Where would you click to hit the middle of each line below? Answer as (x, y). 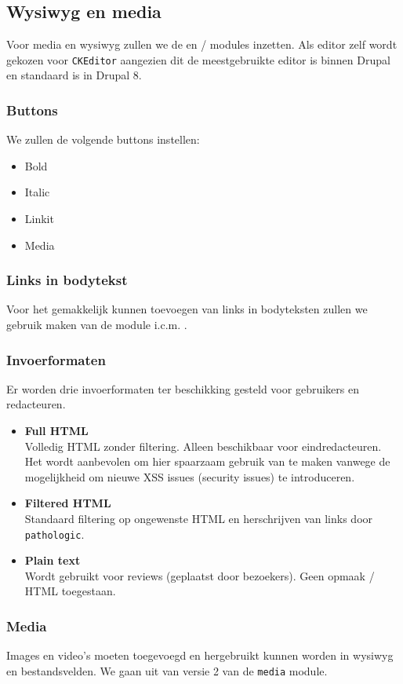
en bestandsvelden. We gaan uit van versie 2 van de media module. (167, 670)
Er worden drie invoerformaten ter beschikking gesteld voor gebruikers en (183, 388)
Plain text (53, 560)
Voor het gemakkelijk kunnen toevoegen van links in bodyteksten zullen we (187, 309)
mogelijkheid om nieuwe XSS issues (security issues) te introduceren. (190, 476)
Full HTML (56, 431)
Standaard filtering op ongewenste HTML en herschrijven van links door (199, 519)
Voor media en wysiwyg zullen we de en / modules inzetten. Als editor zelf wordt (202, 44)
